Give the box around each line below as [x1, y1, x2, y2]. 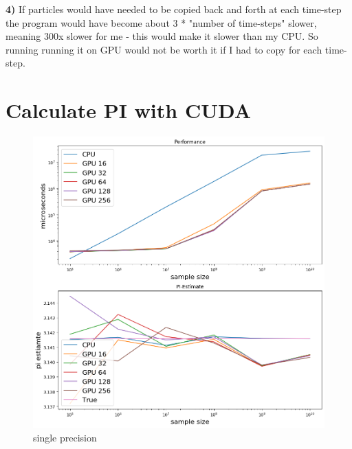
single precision [33, 430, 97, 444]
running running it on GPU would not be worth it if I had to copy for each [5, 42, 322, 56]
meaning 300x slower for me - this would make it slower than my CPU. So [5, 29, 318, 43]
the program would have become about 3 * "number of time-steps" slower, [5, 15, 317, 30]
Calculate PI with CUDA [5, 96, 252, 124]
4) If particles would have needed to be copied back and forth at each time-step [5, 2, 342, 16]
